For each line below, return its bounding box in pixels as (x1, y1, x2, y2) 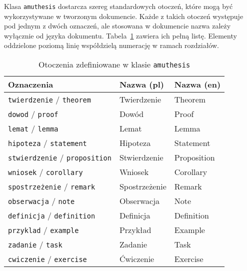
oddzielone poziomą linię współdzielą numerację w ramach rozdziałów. (4, 40, 219, 50)
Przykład (119, 224, 151, 236)
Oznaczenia (8, 78, 53, 90)
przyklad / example (8, 224, 79, 236)
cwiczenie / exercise (8, 253, 87, 265)
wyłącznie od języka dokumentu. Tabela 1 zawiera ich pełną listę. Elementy (4, 30, 237, 40)
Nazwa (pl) (119, 78, 164, 90)
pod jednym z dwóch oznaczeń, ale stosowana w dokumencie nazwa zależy (4, 20, 231, 31)
